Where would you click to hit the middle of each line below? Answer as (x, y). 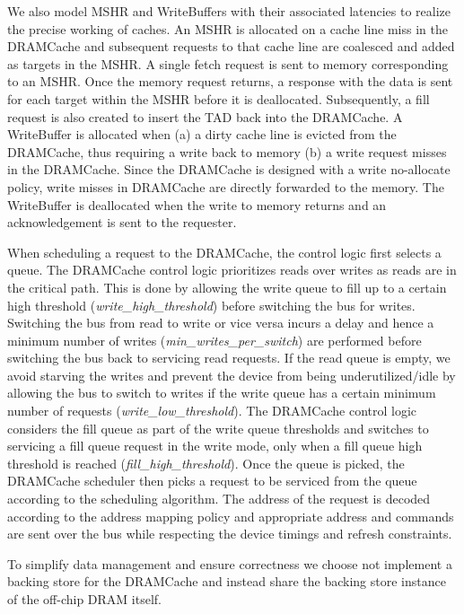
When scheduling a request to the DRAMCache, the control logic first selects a (224, 252)
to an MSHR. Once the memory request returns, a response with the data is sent (230, 81)
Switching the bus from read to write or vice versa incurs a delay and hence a (221, 323)
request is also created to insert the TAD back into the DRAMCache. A (205, 116)
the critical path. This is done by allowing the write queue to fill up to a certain (227, 287)
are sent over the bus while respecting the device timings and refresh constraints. (230, 534)
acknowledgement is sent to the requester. (122, 222)
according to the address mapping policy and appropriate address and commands (231, 516)
